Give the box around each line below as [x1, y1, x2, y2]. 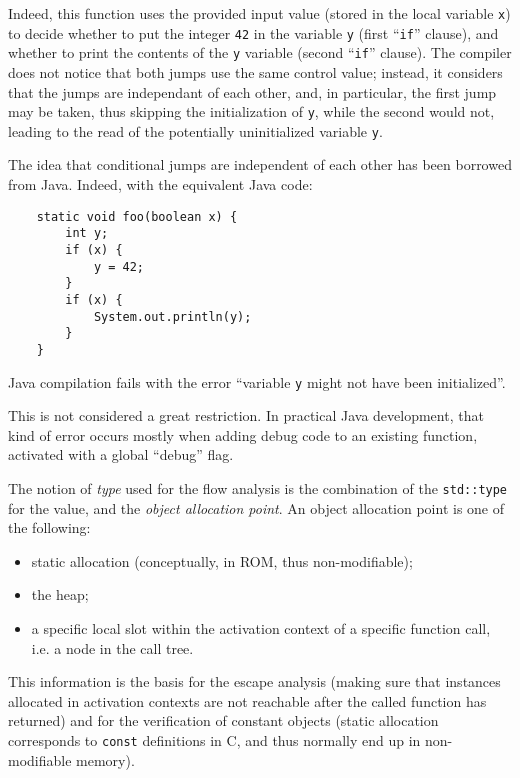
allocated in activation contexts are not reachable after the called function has [8, 690, 487, 711]
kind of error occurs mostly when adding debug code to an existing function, [8, 424, 478, 445]
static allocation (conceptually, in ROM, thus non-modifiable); [31, 550, 413, 571]
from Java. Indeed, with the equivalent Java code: [8, 174, 313, 195]
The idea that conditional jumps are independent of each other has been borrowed [8, 154, 512, 175]
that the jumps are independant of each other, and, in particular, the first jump [8, 81, 497, 102]
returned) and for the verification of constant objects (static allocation [8, 710, 439, 731]
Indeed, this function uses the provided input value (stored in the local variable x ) [8, 3, 511, 23]
